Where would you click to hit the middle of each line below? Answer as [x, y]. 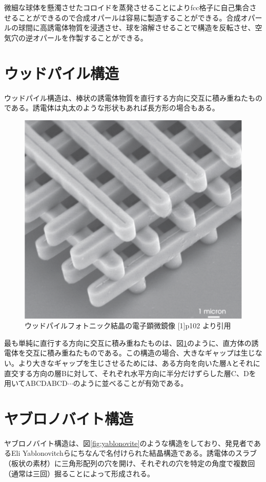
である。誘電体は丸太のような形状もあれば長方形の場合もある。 [112, 108]
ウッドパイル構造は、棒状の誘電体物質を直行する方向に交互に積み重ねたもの [133, 97]
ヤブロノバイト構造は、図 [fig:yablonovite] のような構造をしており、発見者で [129, 443]
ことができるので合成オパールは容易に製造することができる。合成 [129, 17]
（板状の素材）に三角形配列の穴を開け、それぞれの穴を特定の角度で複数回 [130, 463]
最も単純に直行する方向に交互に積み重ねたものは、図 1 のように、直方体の [128, 342]
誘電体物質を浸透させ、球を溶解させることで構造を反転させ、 [151, 27]
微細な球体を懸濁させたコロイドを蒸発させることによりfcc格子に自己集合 [127, 7]
